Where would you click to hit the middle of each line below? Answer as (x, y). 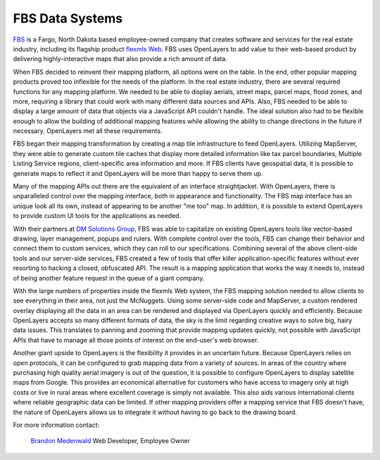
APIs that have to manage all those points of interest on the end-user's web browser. (136, 340)
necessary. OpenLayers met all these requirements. (88, 131)
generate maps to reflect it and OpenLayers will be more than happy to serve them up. (138, 173)
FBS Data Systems (68, 18)
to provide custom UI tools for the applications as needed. (97, 216)
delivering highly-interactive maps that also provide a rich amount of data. (120, 59)
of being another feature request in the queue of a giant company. (109, 278)
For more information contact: (56, 425)
